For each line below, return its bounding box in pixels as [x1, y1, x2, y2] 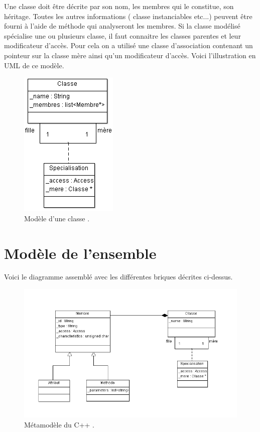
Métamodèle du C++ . [24, 419, 94, 429]
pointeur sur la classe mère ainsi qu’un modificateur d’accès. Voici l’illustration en [4, 50, 256, 60]
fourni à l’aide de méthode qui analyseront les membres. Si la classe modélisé [4, 21, 240, 31]
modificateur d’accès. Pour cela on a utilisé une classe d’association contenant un [4, 40, 253, 51]
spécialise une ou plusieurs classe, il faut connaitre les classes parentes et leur [4, 30, 241, 41]
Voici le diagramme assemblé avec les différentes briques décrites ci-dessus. [4, 271, 233, 282]
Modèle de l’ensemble [4, 242, 157, 263]
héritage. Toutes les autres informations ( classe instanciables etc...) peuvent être [4, 11, 252, 21]
